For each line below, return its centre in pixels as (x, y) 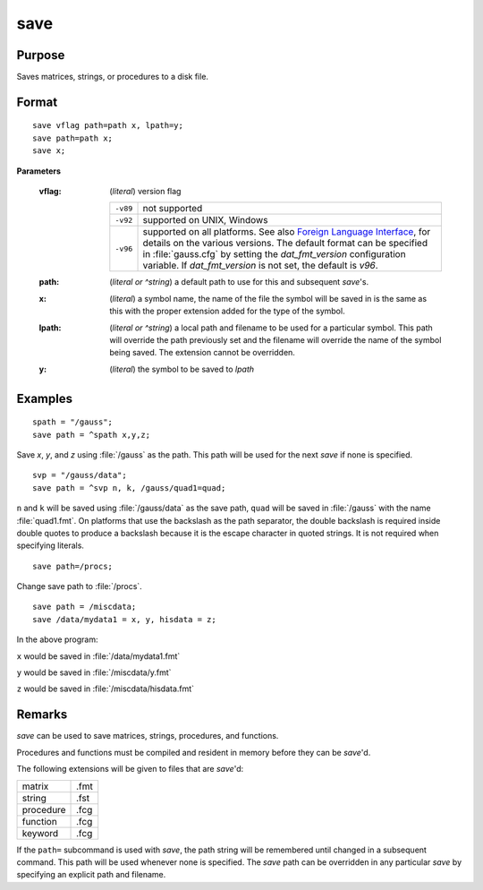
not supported (173, 209)
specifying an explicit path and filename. (91, 875)
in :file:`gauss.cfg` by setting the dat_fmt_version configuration (274, 254)
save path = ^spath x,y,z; (92, 435)
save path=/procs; (73, 566)
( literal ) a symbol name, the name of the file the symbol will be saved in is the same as (268, 298)
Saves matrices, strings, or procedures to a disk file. (113, 77)
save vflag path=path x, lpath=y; (108, 126)
